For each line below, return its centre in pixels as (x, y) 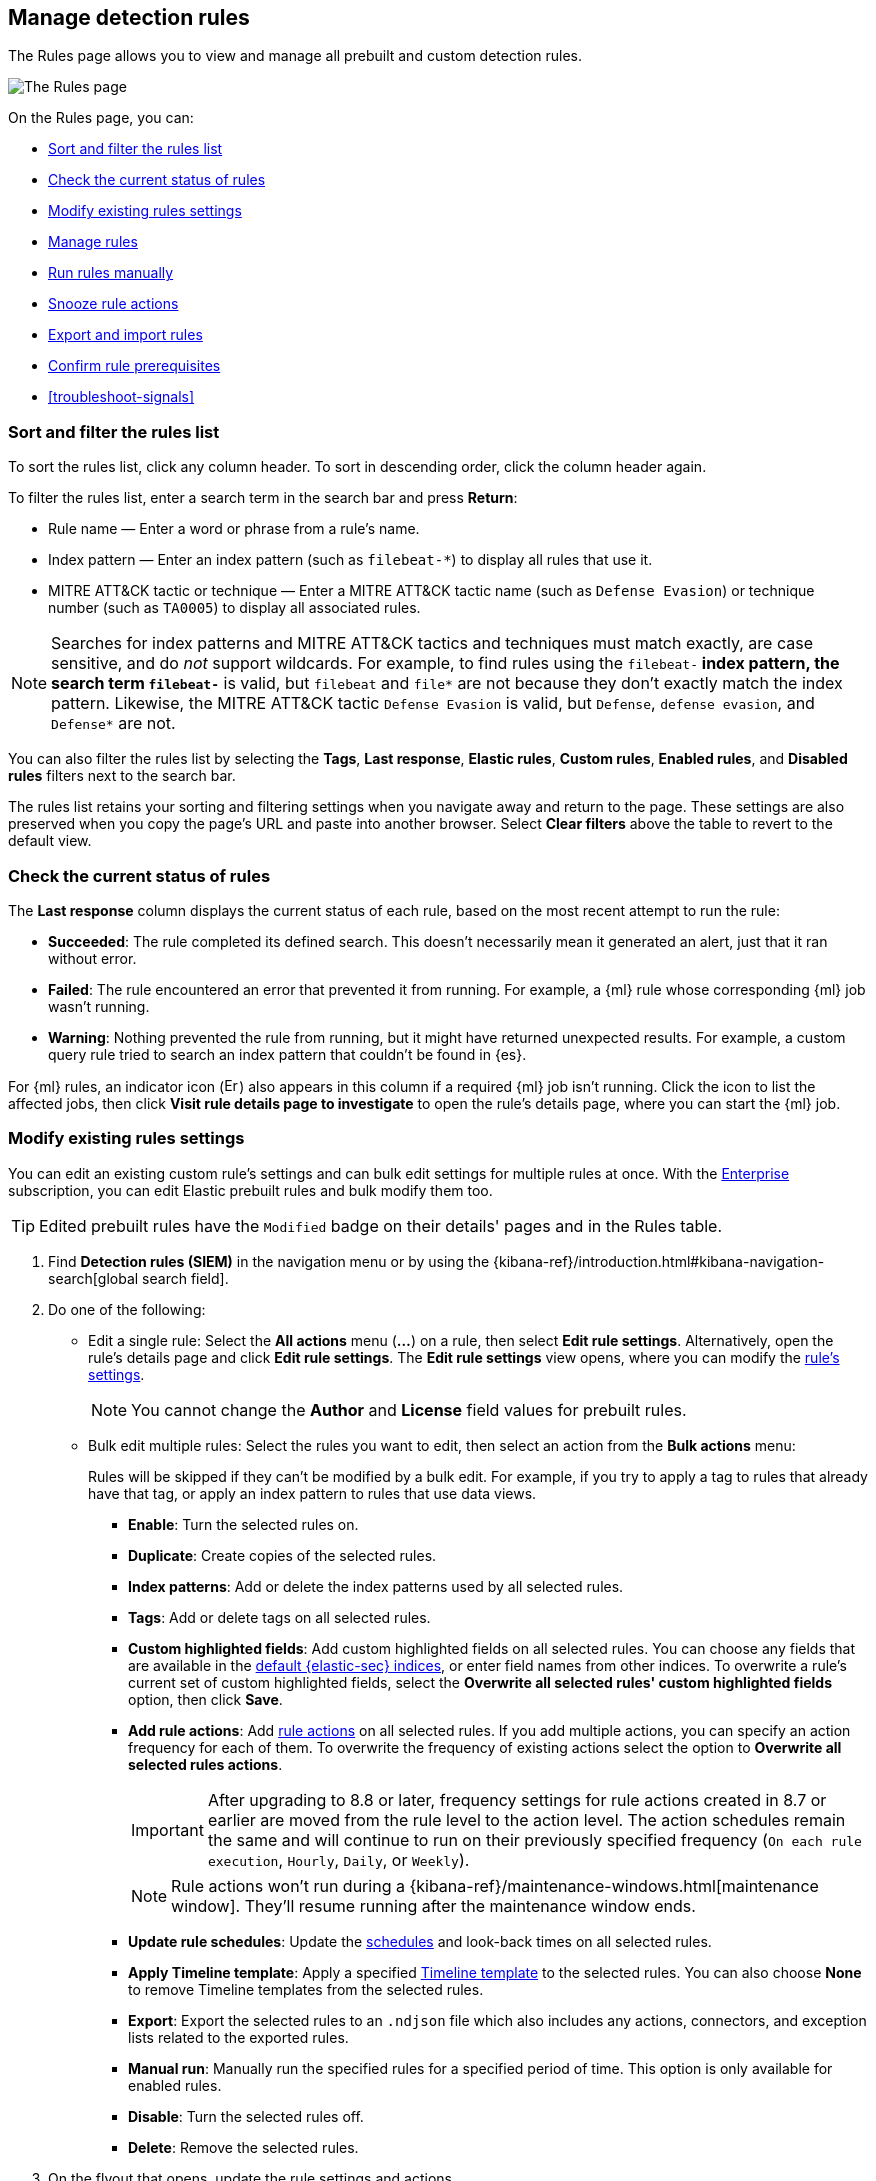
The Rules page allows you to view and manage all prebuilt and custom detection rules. (295, 56)
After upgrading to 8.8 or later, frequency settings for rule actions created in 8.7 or (517, 1799)
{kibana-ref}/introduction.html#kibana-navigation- (659, 1261)
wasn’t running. (99, 1006)
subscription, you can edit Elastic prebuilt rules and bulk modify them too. (250, 1190)
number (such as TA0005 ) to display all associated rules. (234, 608)
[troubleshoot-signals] (121, 397)
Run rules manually (111, 273)
